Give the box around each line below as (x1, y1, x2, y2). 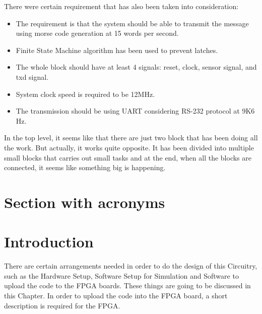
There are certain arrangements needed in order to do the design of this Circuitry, (4, 260, 257, 271)
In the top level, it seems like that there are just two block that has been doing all (4, 132, 258, 143)
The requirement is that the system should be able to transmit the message (16, 18, 249, 28)
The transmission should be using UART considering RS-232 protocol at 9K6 (16, 106, 255, 116)
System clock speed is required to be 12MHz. (16, 88, 155, 99)
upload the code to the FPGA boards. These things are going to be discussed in (4, 280, 251, 291)
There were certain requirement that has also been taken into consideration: (4, 1, 239, 11)
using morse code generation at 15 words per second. (16, 28, 179, 38)
